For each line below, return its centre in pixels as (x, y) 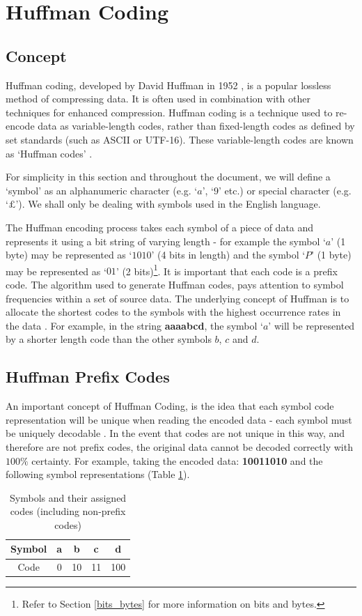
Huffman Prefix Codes (88, 377)
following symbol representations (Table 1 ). (98, 474)
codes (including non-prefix (68, 511)
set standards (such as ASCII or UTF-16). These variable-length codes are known (180, 139)
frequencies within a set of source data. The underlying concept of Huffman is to (178, 298)
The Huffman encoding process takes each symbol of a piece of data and (160, 227)
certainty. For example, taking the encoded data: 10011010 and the (177, 460)
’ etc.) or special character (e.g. (285, 190)
